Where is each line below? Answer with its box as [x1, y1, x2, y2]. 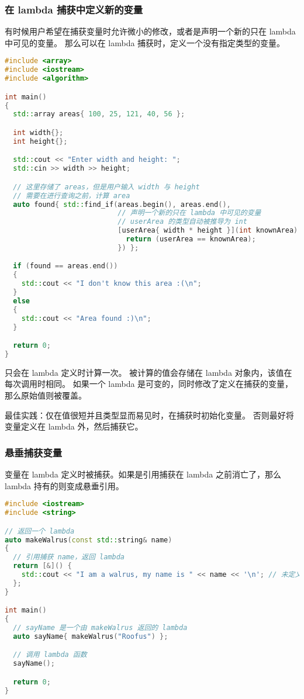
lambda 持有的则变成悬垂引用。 [5, 479, 124, 492]
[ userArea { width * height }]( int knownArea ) [118, 226, 298, 235]
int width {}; [13, 128, 64, 137]
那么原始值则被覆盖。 [5, 389, 87, 402]
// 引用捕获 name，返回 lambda [13, 553, 125, 562]
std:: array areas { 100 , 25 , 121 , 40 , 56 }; [13, 110, 185, 119]
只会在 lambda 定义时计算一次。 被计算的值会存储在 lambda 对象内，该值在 [5, 366, 292, 378]
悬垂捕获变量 [5, 445, 63, 459]
